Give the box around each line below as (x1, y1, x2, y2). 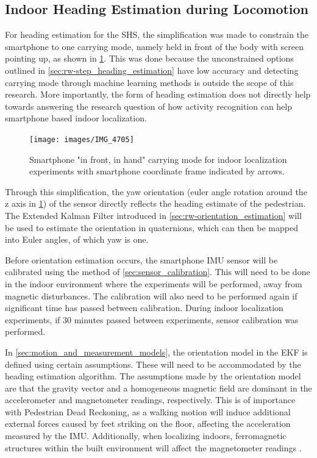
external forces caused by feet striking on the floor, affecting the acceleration (5, 417, 291, 430)
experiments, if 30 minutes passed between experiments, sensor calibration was (5, 313, 299, 326)
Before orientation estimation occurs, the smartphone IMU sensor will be (5, 253, 278, 266)
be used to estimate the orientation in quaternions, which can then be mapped (5, 221, 298, 234)
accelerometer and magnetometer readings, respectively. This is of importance (5, 393, 296, 406)
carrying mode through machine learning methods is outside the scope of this (5, 76, 294, 88)
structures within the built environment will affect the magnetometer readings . (5, 441, 302, 454)
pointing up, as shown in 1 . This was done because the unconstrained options (5, 52, 294, 65)
